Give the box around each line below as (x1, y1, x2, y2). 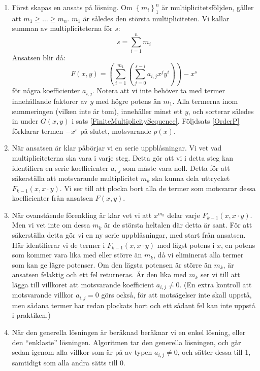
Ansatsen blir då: (12, 52, 66, 63)
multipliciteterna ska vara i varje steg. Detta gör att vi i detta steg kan (12, 152, 234, 163)
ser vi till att (201, 269, 240, 280)
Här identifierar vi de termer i (12, 239, 105, 250)
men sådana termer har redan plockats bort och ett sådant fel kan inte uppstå (12, 300, 255, 310)
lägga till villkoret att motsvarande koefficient (12, 279, 154, 289)
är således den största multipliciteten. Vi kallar (83, 13, 230, 23)
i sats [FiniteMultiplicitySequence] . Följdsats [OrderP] (72, 116, 240, 126)
